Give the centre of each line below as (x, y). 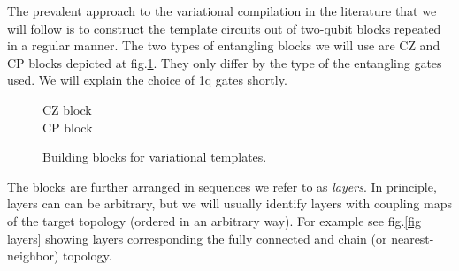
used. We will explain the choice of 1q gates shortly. (147, 80)
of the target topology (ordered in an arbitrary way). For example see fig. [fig (214, 220)
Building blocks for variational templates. (155, 157)
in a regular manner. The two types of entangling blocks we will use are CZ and (224, 45)
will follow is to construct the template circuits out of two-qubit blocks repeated (224, 28)
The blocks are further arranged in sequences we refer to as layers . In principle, (222, 186)
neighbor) (33, 256)
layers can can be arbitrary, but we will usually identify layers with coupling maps (229, 203)
